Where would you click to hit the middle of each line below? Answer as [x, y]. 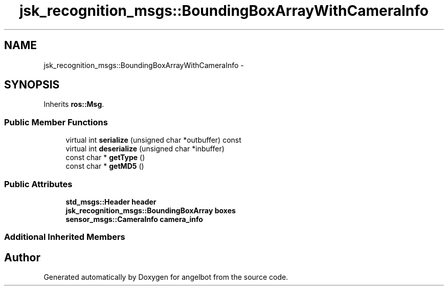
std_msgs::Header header [111, 202]
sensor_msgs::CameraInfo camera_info [134, 219]
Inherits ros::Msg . [74, 104]
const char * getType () [105, 158]
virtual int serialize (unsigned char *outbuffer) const [153, 140]
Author [22, 257]
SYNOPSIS [32, 85]
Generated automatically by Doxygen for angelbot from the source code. [166, 277]
